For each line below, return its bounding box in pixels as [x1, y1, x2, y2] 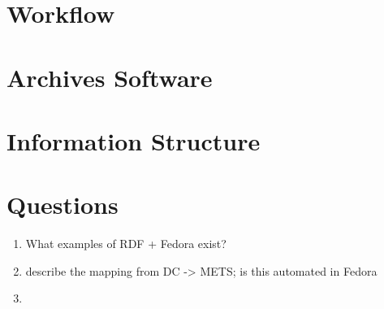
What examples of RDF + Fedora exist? [25, 235, 227, 252]
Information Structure [6, 124, 261, 157]
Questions [6, 188, 119, 221]
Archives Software [6, 60, 213, 94]
